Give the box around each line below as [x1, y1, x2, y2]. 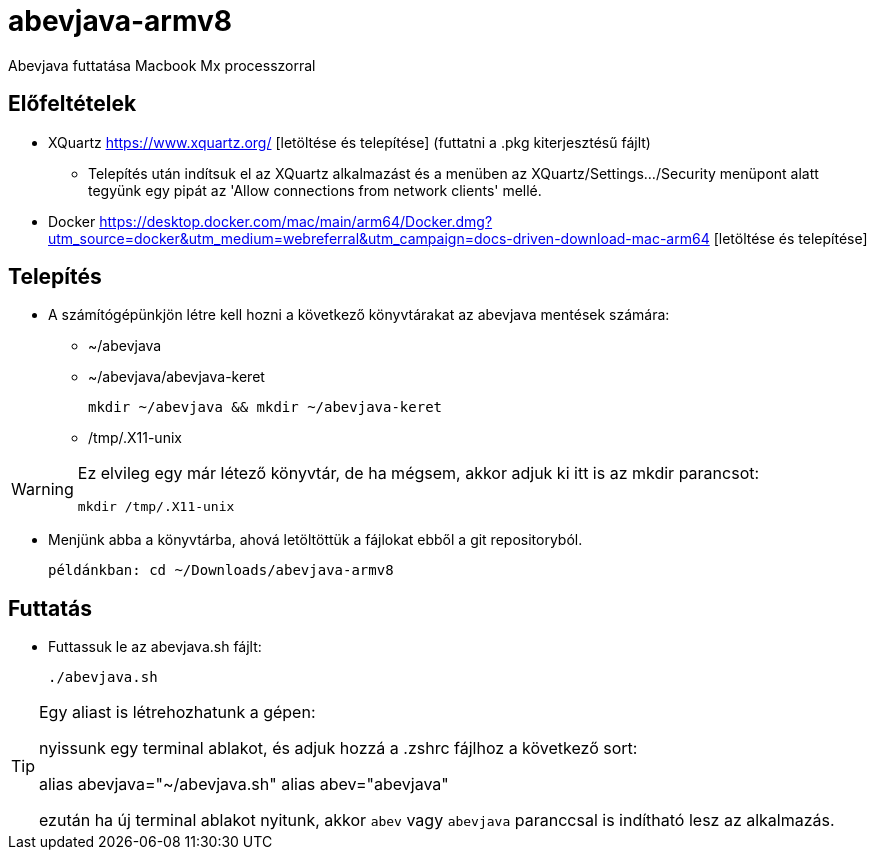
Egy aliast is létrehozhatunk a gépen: [39, 702, 316, 723]
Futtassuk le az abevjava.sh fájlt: [48, 638, 262, 656]
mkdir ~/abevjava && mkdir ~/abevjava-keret [88, 399, 443, 416]
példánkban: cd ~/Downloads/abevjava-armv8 [48, 562, 394, 579]
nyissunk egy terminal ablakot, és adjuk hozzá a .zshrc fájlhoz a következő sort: [39, 738, 638, 759]
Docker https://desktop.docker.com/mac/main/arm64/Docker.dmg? [48, 212, 493, 230]
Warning [11, 478, 74, 499]
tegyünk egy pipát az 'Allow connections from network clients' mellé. [88, 181, 542, 199]
